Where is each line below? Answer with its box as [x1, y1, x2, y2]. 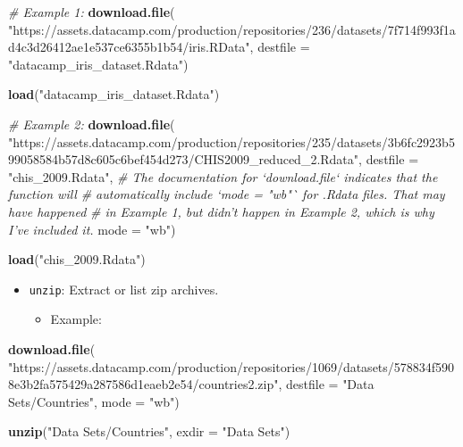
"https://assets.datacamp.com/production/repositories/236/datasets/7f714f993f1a [8, 20, 456, 38]
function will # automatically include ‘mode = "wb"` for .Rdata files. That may [8, 185, 445, 203]
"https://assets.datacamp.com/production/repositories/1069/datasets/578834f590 [8, 357, 455, 376]
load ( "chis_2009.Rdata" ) [8, 250, 146, 269]
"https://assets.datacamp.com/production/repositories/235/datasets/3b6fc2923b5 [8, 132, 455, 151]
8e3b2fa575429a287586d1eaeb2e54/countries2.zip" [8, 375, 279, 393]
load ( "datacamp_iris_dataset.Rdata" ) [8, 85, 220, 103]
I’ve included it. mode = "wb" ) [8, 219, 176, 238]
